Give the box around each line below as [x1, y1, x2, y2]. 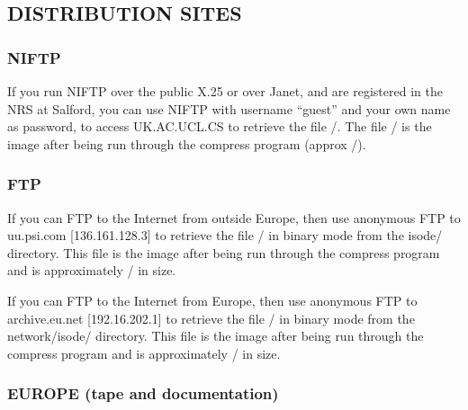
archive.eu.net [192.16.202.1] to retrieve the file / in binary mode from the [7, 308, 415, 327]
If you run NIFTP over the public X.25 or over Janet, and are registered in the [7, 82, 443, 100]
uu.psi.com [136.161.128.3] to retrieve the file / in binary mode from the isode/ [7, 226, 443, 245]
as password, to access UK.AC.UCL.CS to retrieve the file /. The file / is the [7, 117, 432, 136]
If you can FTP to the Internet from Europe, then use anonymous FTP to [7, 290, 418, 309]
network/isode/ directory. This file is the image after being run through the [7, 326, 424, 345]
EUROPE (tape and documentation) [7, 382, 279, 405]
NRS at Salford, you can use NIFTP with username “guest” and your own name [7, 99, 451, 118]
